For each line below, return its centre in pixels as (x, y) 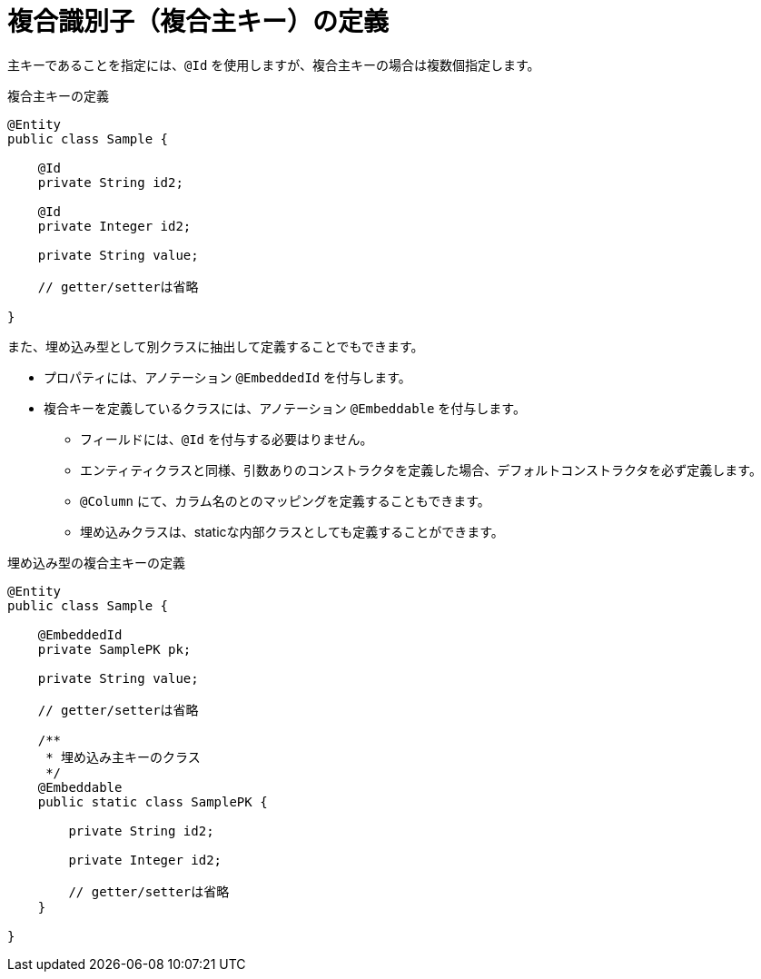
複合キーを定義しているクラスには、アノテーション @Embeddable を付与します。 (285, 408)
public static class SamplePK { (153, 801)
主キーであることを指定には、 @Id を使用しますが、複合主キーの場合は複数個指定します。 (274, 64)
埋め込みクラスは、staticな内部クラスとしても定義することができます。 (292, 531)
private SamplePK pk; (114, 649)
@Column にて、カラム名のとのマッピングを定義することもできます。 (285, 500)
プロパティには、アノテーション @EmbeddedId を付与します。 (227, 377)
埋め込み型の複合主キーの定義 (96, 562)
